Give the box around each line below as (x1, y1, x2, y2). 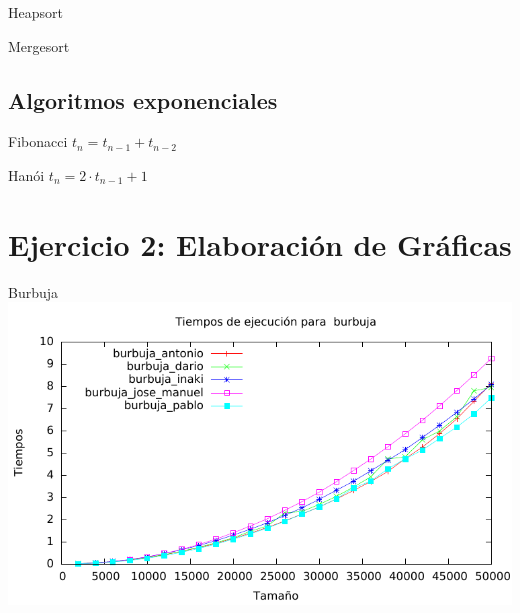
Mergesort (8, 35, 70, 56)
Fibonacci (8, 131, 68, 152)
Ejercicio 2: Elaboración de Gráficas (8, 223, 512, 264)
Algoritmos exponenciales (8, 84, 278, 115)
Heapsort (8, 2, 63, 22)
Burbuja (8, 281, 59, 302)
